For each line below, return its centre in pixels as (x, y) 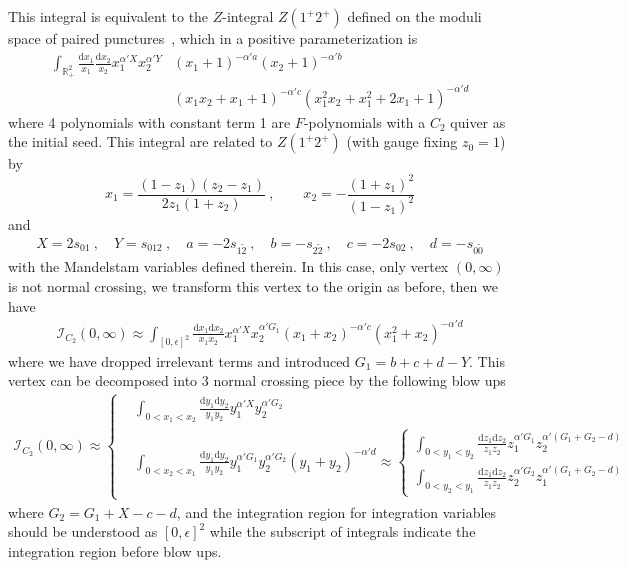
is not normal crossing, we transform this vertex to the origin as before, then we (253, 285)
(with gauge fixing (402, 141)
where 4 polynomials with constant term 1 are (149, 121)
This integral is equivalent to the (108, 16)
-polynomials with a (364, 121)
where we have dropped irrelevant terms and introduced (179, 360)
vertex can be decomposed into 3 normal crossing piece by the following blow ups (257, 380)
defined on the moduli (414, 16)
